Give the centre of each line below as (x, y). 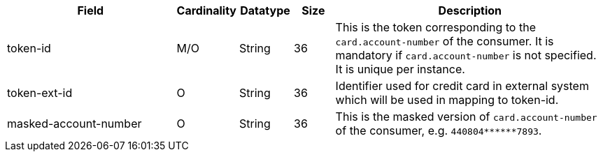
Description (470, 10)
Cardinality (206, 10)
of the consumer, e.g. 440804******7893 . (439, 130)
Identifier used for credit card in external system (462, 86)
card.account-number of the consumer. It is (445, 41)
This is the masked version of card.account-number (466, 117)
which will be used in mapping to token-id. (447, 100)
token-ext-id (40, 93)
